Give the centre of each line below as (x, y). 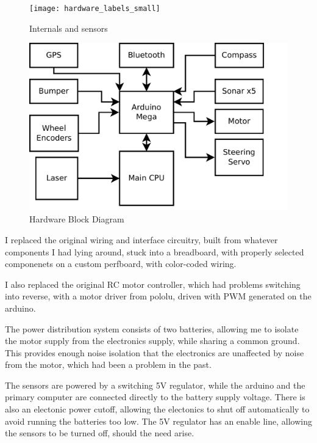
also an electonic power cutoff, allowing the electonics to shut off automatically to (157, 409)
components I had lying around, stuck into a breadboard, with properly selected (155, 251)
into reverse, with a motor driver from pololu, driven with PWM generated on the (158, 296)
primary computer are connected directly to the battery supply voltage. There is (155, 397)
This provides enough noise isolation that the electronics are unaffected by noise (155, 352)
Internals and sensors (69, 28)
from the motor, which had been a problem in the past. (108, 364)
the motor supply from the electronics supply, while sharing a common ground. (152, 341)
